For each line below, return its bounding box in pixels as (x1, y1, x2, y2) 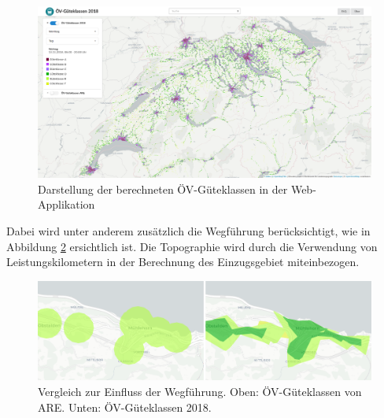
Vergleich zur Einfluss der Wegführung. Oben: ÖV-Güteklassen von (38, 383, 362, 399)
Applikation (38, 196, 95, 213)
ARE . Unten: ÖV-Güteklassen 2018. (38, 398, 212, 415)
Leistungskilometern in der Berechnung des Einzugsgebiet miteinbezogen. (6, 253, 360, 270)
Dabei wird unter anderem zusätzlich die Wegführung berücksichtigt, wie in (6, 222, 371, 239)
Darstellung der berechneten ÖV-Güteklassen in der (38, 180, 288, 197)
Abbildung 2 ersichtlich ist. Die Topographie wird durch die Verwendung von (6, 238, 378, 254)
